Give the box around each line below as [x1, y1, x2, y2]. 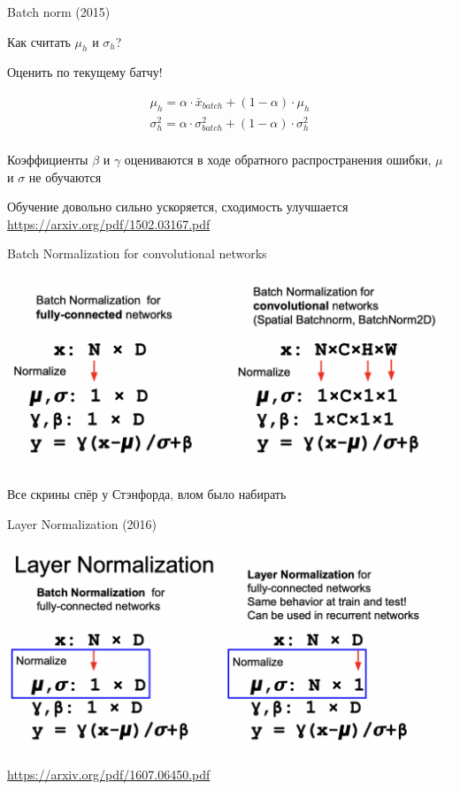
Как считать [7, 32, 71, 50]
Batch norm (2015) [7, 3, 111, 20]
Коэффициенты [7, 150, 88, 169]
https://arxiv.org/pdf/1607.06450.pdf [7, 765, 211, 784]
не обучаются [28, 167, 102, 186]
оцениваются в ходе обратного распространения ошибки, [124, 150, 432, 169]
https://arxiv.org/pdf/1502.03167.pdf [7, 214, 211, 233]
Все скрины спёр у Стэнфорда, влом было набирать [7, 485, 287, 503]
